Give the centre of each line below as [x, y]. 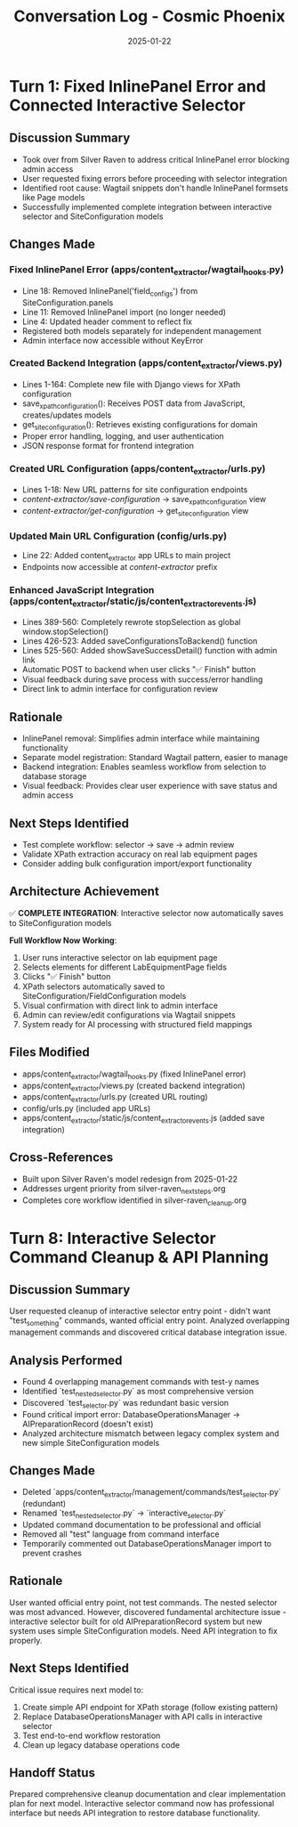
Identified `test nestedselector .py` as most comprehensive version [138, 1392]
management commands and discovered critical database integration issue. [148, 1332]
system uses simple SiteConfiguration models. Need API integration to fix [144, 1630]
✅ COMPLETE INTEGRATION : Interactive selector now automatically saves [147, 913]
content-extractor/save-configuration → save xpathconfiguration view [144, 500]
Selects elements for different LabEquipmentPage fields [124, 967]
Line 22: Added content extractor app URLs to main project [126, 556]
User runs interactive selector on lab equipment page [120, 957]
